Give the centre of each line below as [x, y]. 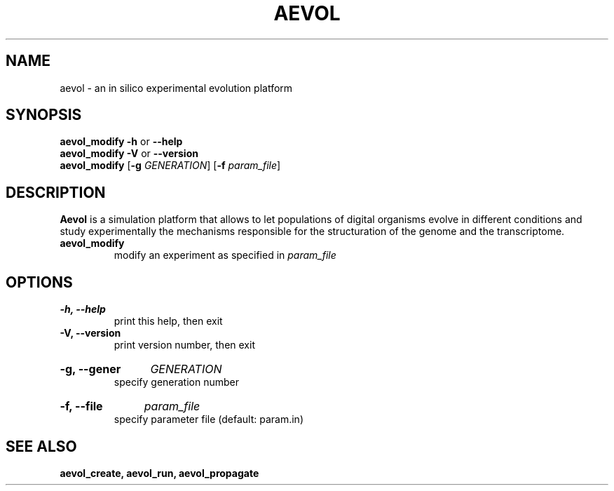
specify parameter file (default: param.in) [209, 419]
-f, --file [81, 406]
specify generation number [177, 382]
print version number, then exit [184, 345]
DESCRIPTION [56, 192]
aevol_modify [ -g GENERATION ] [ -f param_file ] [170, 166]
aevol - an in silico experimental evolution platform [176, 88]
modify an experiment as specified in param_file [225, 255]
